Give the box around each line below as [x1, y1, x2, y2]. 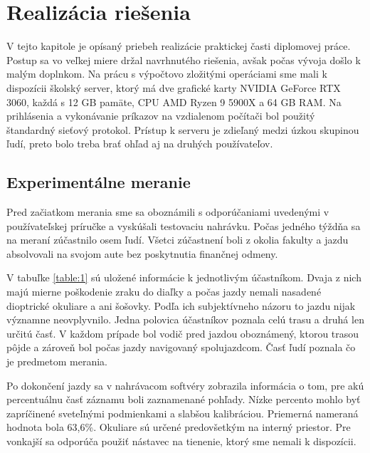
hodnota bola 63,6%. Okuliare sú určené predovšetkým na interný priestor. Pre [6, 420, 351, 434]
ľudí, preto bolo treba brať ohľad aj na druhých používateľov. [6, 136, 273, 151]
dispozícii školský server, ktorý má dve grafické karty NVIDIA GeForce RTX [6, 80, 341, 95]
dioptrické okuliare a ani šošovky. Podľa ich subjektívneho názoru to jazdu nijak [6, 298, 356, 313]
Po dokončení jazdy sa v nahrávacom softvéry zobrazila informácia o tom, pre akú [6, 377, 364, 392]
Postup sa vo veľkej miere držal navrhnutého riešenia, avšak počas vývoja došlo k [6, 52, 361, 67]
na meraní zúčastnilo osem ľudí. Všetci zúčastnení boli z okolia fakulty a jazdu [6, 232, 349, 247]
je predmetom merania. [6, 354, 108, 369]
